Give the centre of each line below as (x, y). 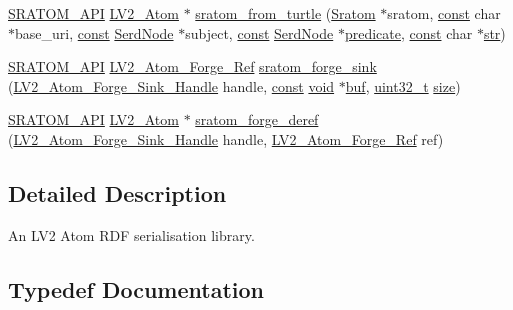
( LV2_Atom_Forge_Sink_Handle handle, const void (171, 85)
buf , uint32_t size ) (403, 85)
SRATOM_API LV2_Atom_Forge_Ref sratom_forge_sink (192, 66)
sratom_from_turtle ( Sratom (285, 13)
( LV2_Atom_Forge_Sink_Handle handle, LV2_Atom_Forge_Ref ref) (226, 138)
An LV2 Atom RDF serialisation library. (131, 234)
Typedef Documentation (136, 288)
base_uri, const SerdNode (94, 32)
